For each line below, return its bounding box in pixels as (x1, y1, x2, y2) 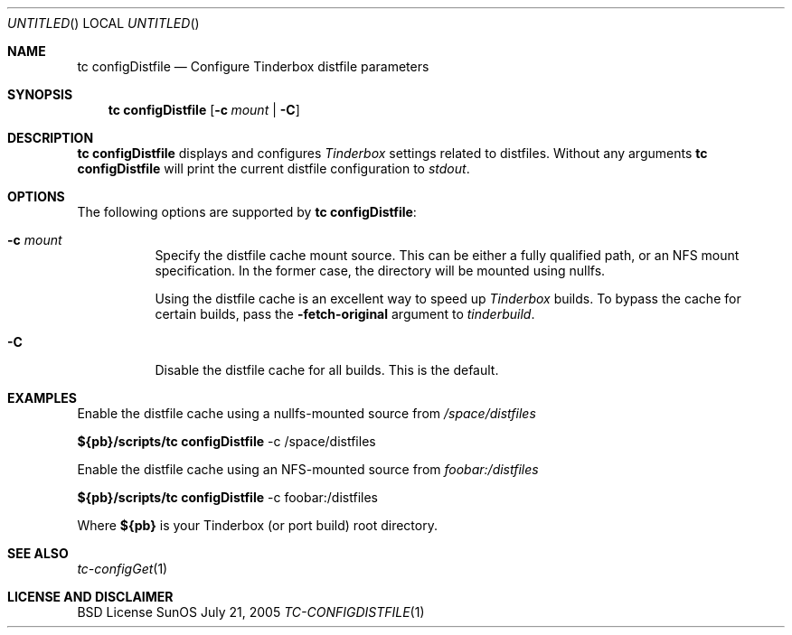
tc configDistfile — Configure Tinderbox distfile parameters (77, 59, 429, 74)
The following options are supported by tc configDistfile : (77, 204, 417, 219)
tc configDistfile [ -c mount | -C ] (108, 102, 300, 117)
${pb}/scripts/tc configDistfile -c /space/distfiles (77, 434, 376, 449)
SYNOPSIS (7, 87, 73, 102)
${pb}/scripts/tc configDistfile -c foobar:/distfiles (77, 490, 378, 505)
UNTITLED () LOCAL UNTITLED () (7, 15, 200, 31)
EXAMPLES (7, 390, 77, 406)
